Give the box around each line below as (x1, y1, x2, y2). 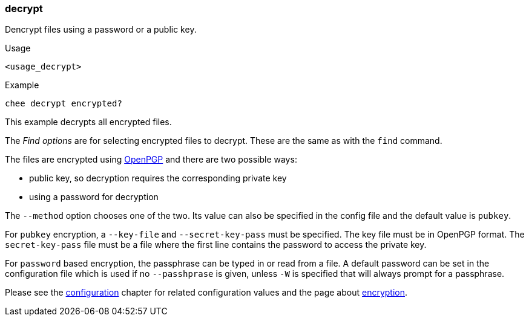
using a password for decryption (29, 192, 159, 203)
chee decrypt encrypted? (5, 99, 122, 109)
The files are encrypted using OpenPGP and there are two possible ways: (5, 154, 297, 165)
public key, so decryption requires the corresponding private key (29, 173, 287, 184)
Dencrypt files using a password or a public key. (5, 24, 197, 35)
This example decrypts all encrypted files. (5, 117, 172, 128)
